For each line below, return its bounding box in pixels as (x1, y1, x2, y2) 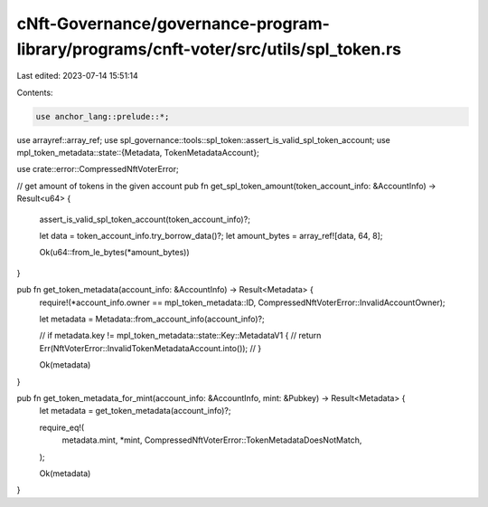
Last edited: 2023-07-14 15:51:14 (16, 71, 139, 81)
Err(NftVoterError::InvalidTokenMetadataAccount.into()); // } (39, 342, 262, 353)
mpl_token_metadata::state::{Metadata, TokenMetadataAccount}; (16, 148, 259, 158)
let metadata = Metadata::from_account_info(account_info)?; (39, 313, 266, 324)
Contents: (16, 87, 53, 98)
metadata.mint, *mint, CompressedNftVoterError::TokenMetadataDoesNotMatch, (61, 435, 362, 445)
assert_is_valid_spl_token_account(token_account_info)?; (39, 214, 250, 225)
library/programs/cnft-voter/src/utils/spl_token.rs (16, 39, 402, 59)
